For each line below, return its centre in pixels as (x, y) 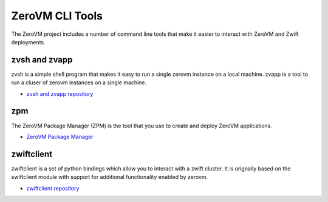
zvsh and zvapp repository (60, 93)
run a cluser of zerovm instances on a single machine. (79, 82)
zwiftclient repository (53, 188)
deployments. (28, 42)
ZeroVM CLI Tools (57, 16)
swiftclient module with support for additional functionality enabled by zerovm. (110, 177)
